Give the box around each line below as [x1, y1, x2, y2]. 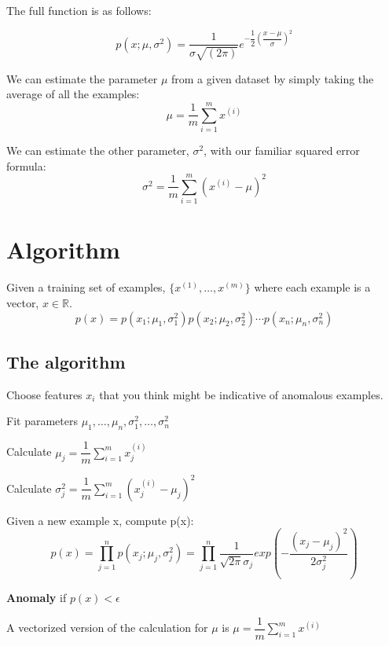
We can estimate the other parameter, [6, 141, 189, 158]
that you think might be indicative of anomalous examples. [99, 386, 383, 402]
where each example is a [254, 279, 371, 295]
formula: [6, 157, 46, 174]
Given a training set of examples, [6, 279, 166, 295]
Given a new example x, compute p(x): [6, 512, 194, 528]
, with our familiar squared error [204, 141, 360, 158]
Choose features [6, 386, 83, 402]
